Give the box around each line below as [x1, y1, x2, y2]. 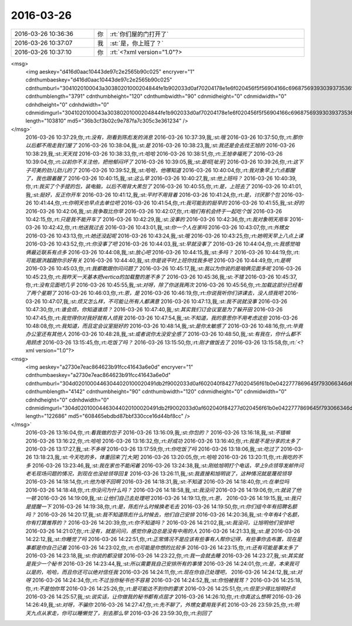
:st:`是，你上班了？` [110, 39, 164, 47]
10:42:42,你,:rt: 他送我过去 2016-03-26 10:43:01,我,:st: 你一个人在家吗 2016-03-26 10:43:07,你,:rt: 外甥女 [42, 224, 290, 231]
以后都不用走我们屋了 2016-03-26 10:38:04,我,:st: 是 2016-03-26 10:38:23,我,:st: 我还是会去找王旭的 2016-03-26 [25, 142, 296, 149]
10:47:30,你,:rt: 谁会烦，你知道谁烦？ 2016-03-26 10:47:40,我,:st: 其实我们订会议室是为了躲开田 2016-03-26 [25, 306, 283, 313]
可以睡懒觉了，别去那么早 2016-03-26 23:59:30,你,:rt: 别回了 [66, 610, 212, 617]
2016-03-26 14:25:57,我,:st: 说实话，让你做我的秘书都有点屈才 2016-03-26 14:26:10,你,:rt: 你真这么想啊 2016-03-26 [25, 593, 302, 600]
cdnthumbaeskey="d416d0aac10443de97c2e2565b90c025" [25, 76, 172, 83]
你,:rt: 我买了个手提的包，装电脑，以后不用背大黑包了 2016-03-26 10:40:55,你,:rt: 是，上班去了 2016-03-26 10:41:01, [25, 183, 303, 190]
